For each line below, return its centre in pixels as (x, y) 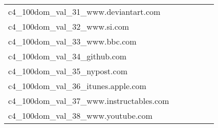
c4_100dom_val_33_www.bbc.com (72, 41)
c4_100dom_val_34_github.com (68, 56)
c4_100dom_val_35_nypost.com (68, 71)
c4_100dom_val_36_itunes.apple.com (77, 86)
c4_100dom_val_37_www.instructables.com (89, 101)
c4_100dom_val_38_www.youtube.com (80, 115)
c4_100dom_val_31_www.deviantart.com (84, 12)
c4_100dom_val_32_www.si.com (69, 26)
